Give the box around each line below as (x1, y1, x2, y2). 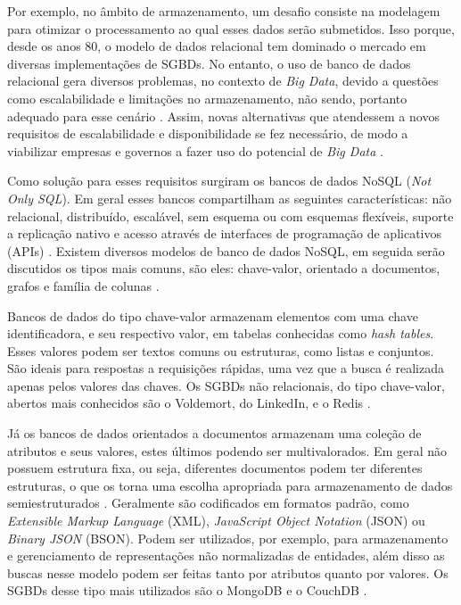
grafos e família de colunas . (7, 276, 160, 294)
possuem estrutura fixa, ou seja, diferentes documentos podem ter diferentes (7, 459, 423, 477)
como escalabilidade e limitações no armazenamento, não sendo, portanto (7, 88, 407, 107)
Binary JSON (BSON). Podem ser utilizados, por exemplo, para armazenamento (7, 528, 449, 547)
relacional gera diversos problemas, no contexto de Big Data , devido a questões (7, 71, 439, 90)
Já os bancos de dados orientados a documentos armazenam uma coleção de (7, 424, 422, 443)
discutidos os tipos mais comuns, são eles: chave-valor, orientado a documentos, (7, 259, 440, 278)
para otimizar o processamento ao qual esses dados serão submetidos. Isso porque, (7, 19, 455, 37)
